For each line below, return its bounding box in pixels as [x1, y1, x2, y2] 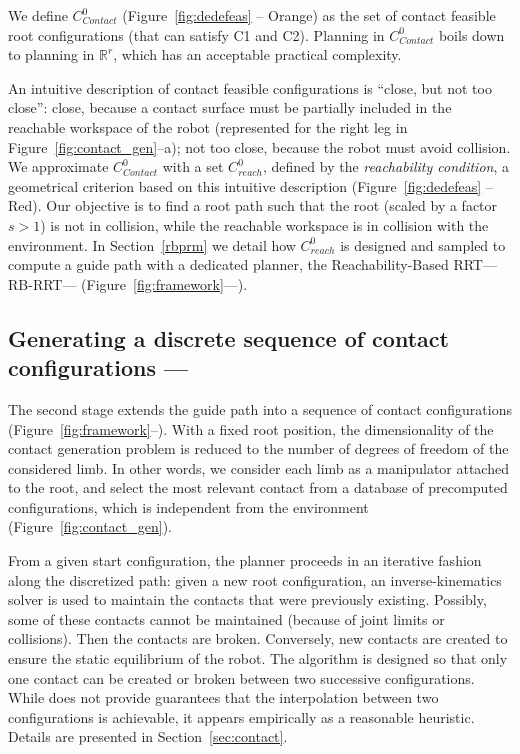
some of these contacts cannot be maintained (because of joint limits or [8, 608, 445, 629]
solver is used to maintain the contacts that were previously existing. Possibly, [8, 589, 487, 610]
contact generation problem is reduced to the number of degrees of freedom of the [8, 438, 509, 459]
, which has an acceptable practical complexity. [113, 44, 402, 65]
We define [8, 5, 68, 25]
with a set [162, 156, 224, 177]
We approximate [8, 156, 109, 177]
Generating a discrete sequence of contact [8, 322, 449, 353]
